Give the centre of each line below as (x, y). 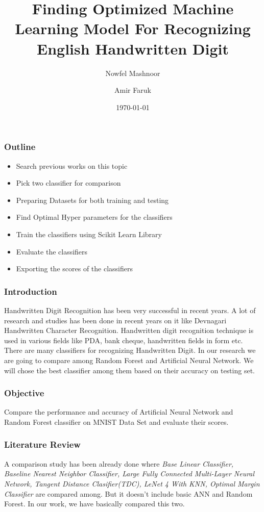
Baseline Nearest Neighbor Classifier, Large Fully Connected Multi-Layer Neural (129, 473)
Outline (20, 147)
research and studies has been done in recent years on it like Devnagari (115, 320)
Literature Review (42, 444)
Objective (24, 393)
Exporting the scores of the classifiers (74, 268)
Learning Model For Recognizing (133, 28)
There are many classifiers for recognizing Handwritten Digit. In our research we (130, 350)
